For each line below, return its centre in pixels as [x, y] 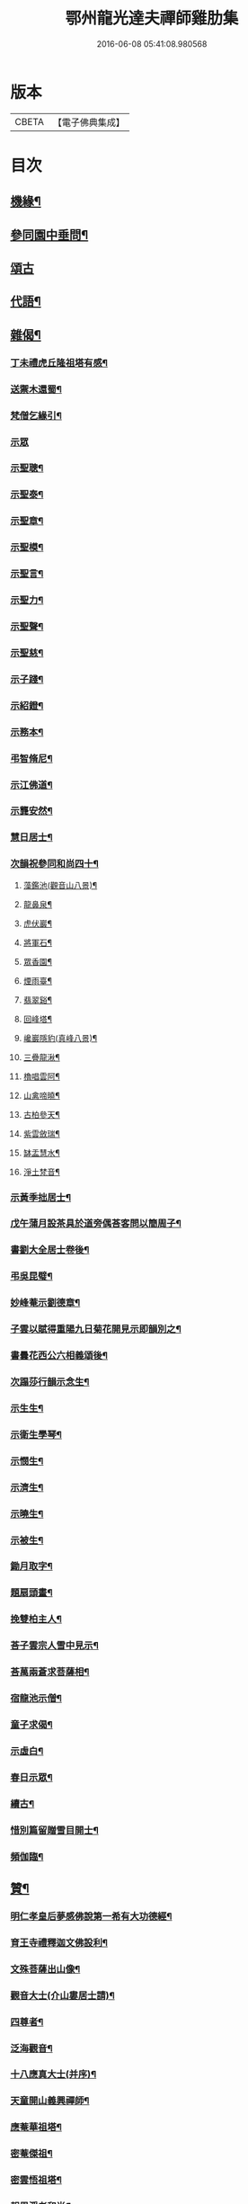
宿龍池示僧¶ [36, 1699]
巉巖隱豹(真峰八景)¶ [60, 1038]
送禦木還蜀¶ [36, 389]
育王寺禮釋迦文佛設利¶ [59, 1942]
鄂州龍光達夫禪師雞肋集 [152, 18]
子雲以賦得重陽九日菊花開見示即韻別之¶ [96, 1329]
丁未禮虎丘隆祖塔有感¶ [59, 362]
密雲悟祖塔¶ [36, 2180]
